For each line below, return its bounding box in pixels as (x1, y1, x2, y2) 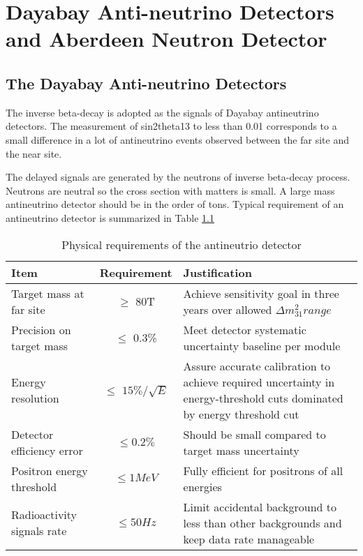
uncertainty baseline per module (183, 337, 341, 354)
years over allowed (183, 301, 272, 317)
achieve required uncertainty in (183, 373, 335, 390)
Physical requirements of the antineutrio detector (61, 236, 302, 253)
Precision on (11, 321, 71, 338)
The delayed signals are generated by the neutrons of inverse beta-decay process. (6, 170, 350, 184)
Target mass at (11, 285, 84, 301)
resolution (11, 389, 59, 406)
